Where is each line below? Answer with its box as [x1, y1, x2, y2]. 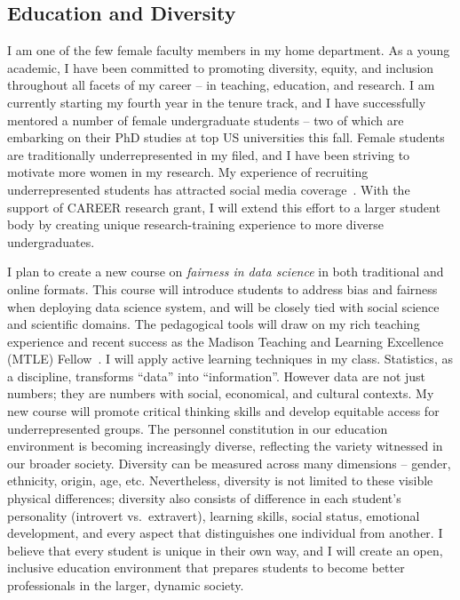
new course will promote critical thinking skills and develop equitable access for [7, 402, 440, 420]
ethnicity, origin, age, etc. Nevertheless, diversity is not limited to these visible [7, 471, 433, 490]
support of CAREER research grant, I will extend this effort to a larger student [7, 197, 440, 216]
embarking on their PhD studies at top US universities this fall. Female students [7, 128, 445, 147]
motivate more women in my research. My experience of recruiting [7, 163, 369, 181]
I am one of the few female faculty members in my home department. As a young [7, 41, 450, 60]
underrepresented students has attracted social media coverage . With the [7, 180, 410, 198]
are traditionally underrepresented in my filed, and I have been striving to [7, 145, 410, 164]
